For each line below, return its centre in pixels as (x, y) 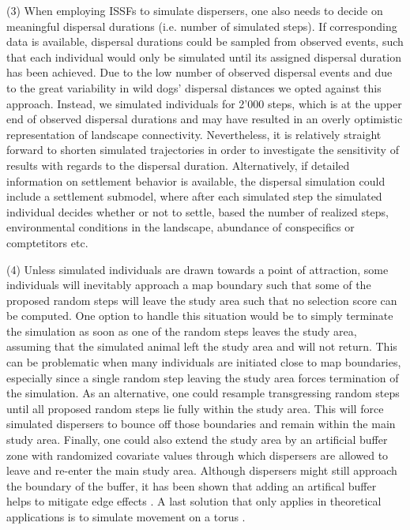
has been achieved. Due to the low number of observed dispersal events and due (199, 72)
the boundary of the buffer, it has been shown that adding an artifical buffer (192, 485)
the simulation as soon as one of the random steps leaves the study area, (182, 331)
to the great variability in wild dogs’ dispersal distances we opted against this (194, 87)
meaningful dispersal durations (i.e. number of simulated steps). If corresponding (202, 26)
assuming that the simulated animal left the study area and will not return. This (202, 346)
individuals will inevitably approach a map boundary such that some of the (189, 285)
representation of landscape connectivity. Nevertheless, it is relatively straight (194, 134)
